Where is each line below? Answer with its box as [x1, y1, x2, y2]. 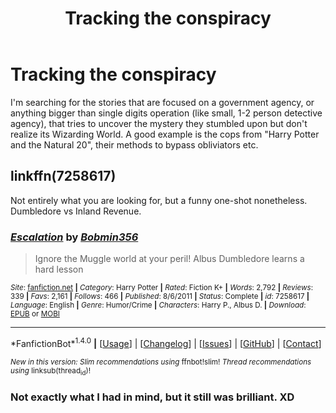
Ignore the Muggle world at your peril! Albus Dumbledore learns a [34, 253, 305, 265]
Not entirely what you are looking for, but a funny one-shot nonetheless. [10, 194, 308, 206]
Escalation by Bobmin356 [10, 230, 139, 244]
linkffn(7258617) [10, 168, 117, 185]
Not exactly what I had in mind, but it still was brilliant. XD [10, 390, 295, 404]
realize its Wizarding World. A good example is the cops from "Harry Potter [10, 128, 320, 140]
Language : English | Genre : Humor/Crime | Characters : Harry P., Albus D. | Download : [10, 300, 307, 311]
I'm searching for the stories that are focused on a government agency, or [10, 96, 315, 108]
